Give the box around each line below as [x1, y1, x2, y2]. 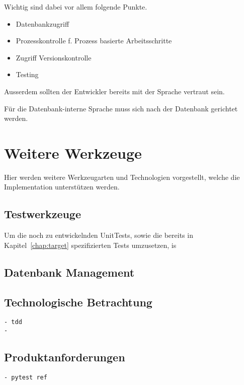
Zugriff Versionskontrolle [16, 52, 92, 62]
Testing [16, 69, 39, 80]
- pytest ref [4, 373, 47, 381]
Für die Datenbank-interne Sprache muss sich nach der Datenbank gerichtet [4, 103, 238, 113]
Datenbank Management [4, 264, 135, 280]
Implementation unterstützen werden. [4, 181, 120, 192]
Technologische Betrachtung [4, 294, 152, 309]
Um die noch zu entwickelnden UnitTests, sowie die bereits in [4, 230, 193, 240]
